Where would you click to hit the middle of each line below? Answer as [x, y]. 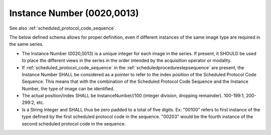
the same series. [26, 44]
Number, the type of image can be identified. [68, 88]
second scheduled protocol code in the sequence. [74, 123]
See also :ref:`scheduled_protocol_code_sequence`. [63, 28]
